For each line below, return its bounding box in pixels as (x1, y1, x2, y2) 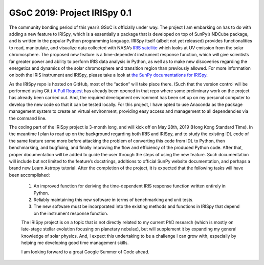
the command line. (9, 115, 46, 121)
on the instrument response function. (33, 210, 109, 216)
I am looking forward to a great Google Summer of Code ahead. (21, 249, 150, 255)
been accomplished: (9, 172, 50, 178)
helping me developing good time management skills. (21, 240, 129, 246)
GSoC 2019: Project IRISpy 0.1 (9, 7, 132, 18)
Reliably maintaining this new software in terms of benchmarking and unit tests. (33, 197, 194, 203)
